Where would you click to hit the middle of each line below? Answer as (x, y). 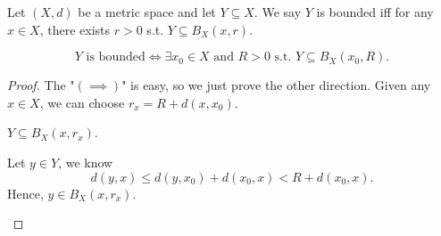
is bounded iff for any (375, 12)
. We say (278, 12)
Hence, (25, 193)
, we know (86, 162)
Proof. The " (41, 85)
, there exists (75, 29)
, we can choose (82, 102)
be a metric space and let (147, 12)
